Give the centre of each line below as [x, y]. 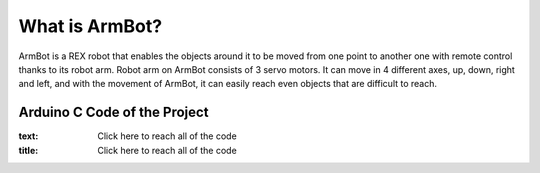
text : [28, 136]
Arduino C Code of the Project [113, 112]
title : [28, 150]
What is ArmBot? [90, 26]
